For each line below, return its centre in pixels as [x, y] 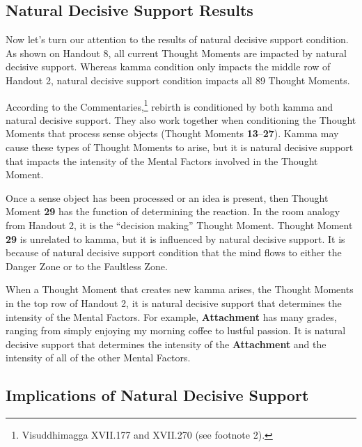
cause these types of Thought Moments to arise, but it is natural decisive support [180, 147]
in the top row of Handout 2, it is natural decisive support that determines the [174, 303]
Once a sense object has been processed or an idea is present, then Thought [167, 197]
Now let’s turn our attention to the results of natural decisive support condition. [177, 39]
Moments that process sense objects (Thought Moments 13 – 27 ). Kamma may [172, 133]
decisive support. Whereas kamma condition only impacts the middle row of [168, 66]
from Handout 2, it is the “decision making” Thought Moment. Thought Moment [179, 225]
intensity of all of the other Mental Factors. [98, 358]
